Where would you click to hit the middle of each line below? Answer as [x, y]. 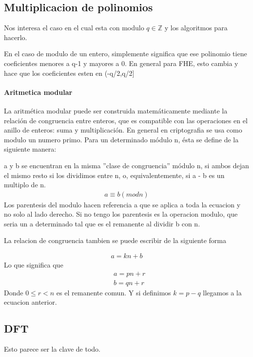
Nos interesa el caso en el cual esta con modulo [74, 28]
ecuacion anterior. [30, 302]
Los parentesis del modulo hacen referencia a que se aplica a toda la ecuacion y [122, 204]
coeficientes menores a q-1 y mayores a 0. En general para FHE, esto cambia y [121, 63]
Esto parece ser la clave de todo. [52, 349]
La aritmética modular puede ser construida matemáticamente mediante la [116, 110]
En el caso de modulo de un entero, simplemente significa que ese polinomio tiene [126, 54]
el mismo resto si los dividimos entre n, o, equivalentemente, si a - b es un [114, 175]
